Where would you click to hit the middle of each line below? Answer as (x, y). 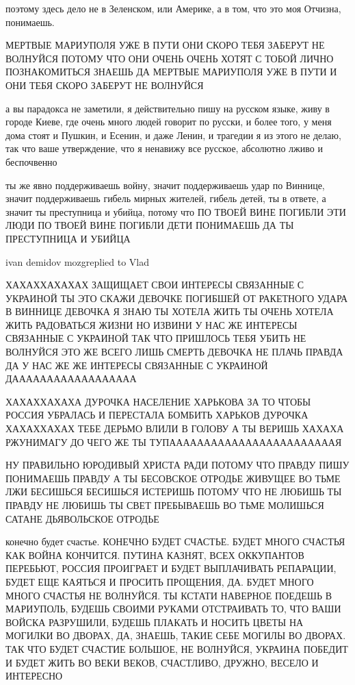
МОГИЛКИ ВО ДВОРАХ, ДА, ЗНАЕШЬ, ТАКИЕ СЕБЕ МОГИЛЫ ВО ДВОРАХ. (176, 635)
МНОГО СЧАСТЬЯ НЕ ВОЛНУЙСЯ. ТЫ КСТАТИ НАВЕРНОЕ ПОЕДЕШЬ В (169, 595)
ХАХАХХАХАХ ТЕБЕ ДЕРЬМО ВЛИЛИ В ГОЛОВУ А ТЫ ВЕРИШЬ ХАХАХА (175, 428)
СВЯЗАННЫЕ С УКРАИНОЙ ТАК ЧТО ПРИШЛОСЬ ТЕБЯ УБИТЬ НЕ (156, 338)
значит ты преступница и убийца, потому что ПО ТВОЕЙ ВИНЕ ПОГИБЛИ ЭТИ (176, 211)
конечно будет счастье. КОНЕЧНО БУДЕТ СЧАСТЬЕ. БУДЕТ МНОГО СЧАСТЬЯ (175, 541)
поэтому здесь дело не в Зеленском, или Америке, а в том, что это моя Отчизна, (173, 8)
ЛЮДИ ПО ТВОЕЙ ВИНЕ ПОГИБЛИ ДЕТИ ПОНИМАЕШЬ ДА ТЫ (150, 225)
